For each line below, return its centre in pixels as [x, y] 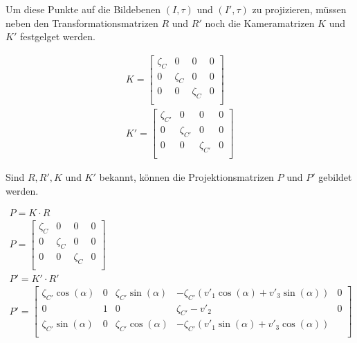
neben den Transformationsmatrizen [82, 23]
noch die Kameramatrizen [260, 23]
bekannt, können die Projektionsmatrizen [186, 176]
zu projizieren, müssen [299, 9]
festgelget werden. [57, 36]
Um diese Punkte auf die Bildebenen [83, 9]
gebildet [335, 176]
